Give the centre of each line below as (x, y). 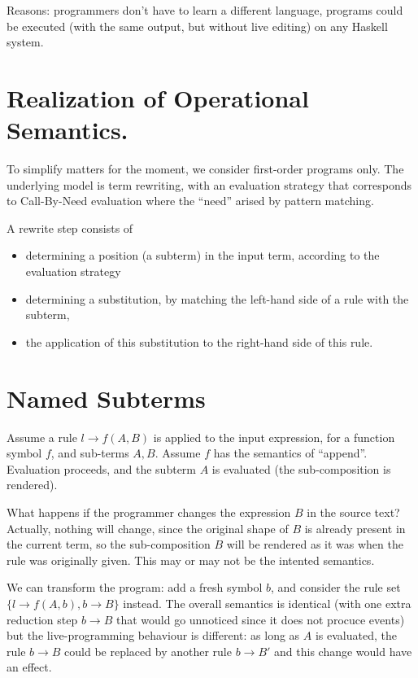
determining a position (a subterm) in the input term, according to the (202, 255)
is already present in (355, 528)
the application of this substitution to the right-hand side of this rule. (199, 341)
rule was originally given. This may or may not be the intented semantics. (191, 560)
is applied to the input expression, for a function (274, 437)
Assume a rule (42, 437)
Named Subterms (106, 398)
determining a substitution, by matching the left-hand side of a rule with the (217, 298)
